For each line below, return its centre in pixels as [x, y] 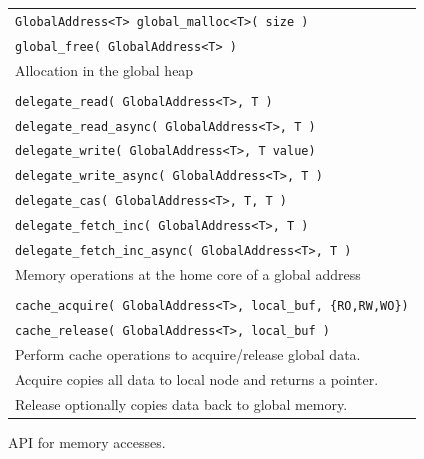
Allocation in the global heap [104, 69]
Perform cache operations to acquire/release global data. [188, 353]
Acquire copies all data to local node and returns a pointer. [197, 378]
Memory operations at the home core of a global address [188, 274]
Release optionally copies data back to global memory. [181, 403]
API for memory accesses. [87, 441]
